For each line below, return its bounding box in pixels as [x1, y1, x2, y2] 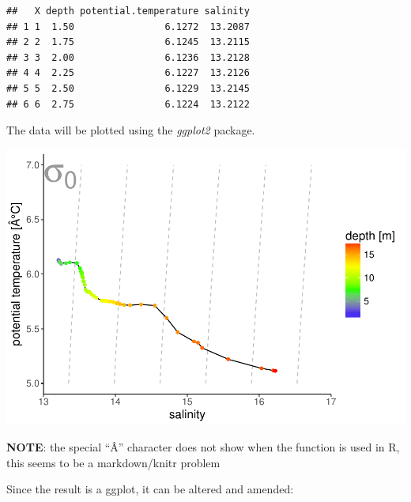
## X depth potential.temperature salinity [6, 6, 250, 17]
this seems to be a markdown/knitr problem [6, 454, 221, 470]
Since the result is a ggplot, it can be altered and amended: [6, 481, 294, 497]
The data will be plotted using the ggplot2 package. [6, 122, 255, 138]
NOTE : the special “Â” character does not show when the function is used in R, [6, 439, 400, 455]
